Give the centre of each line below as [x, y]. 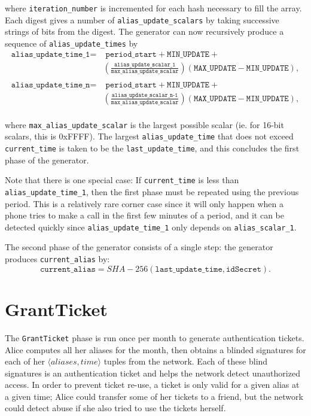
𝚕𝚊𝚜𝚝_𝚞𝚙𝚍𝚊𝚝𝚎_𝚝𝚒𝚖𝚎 [189, 269]
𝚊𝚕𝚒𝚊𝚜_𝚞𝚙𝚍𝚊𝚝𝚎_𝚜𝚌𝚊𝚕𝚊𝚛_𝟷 [145, 65]
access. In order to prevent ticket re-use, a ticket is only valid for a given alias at [152, 385]
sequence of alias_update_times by [71, 43]
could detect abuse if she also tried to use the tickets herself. [115, 408]
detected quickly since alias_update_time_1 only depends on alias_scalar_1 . [151, 227]
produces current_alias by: [57, 259]
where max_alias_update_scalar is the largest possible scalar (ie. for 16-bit [144, 124]
